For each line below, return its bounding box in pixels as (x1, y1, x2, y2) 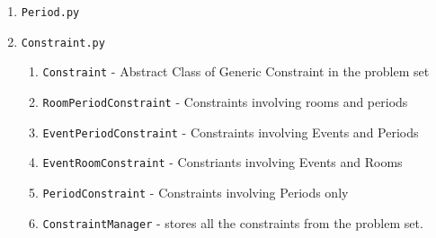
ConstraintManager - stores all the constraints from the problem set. (42, 213, 423, 232)
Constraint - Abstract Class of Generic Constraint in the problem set (42, 62, 430, 81)
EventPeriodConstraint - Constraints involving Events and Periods (42, 122, 419, 141)
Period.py (21, 6, 80, 19)
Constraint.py (21, 36, 105, 49)
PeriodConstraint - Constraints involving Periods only (42, 182, 349, 201)
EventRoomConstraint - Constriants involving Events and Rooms (42, 153, 403, 172)
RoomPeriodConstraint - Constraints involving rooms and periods (42, 92, 408, 110)
